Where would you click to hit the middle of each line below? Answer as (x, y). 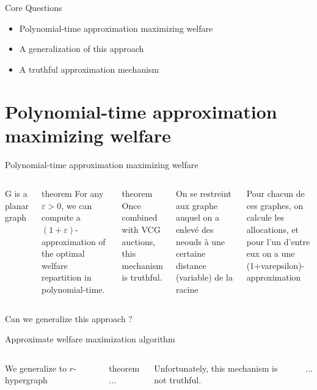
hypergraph (26, 380)
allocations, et (272, 230)
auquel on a (198, 217)
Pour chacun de (275, 193)
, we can (77, 205)
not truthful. (178, 380)
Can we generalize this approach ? (69, 318)
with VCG (141, 230)
